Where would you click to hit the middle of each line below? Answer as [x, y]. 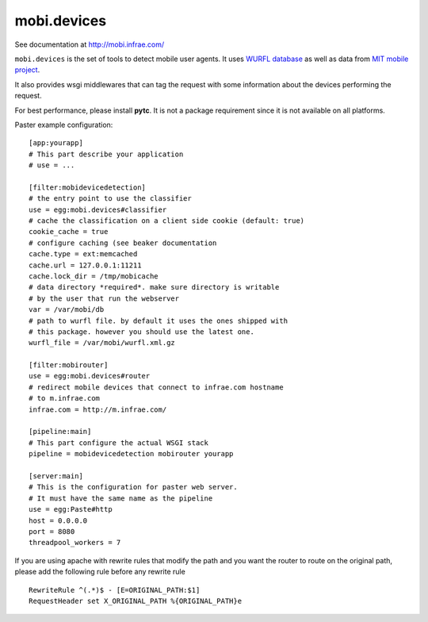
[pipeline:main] [60, 432]
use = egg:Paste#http [71, 509]
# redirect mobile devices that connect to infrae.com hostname [157, 387]
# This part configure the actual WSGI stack [119, 443]
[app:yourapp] [56, 143]
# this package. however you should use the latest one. [142, 332]
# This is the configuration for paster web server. [133, 487]
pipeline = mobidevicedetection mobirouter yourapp [131, 454]
